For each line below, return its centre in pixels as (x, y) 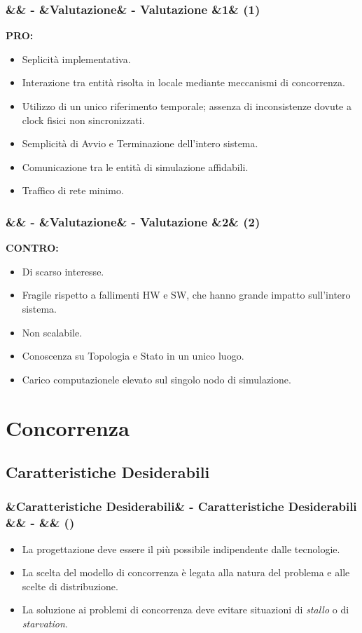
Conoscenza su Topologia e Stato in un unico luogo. (133, 356)
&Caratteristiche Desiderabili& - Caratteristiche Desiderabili (181, 506)
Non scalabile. (52, 332)
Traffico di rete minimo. (73, 190)
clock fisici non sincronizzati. (83, 120)
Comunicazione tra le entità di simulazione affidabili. (135, 166)
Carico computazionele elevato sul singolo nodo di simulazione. (156, 379)
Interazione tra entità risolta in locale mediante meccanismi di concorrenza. (183, 82)
